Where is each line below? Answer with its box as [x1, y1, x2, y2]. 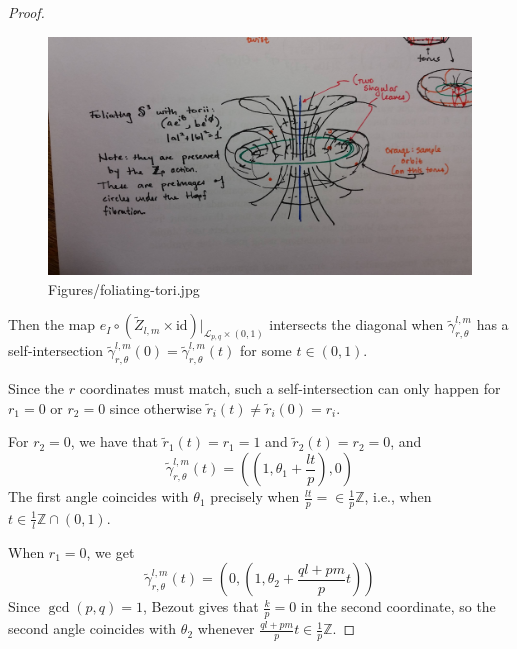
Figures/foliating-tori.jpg [48, 278, 200, 299]
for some [240, 340, 292, 361]
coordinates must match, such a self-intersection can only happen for [79, 378, 501, 399]
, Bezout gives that [142, 596, 259, 617]
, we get [86, 541, 135, 562]
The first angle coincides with [8, 486, 189, 507]
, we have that [70, 431, 158, 452]
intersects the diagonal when [269, 314, 444, 335]
